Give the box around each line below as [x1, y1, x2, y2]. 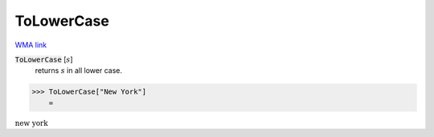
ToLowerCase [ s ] [14, 54, 73, 64]
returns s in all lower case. [35, 66, 122, 75]
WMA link [14, 40, 47, 50]
